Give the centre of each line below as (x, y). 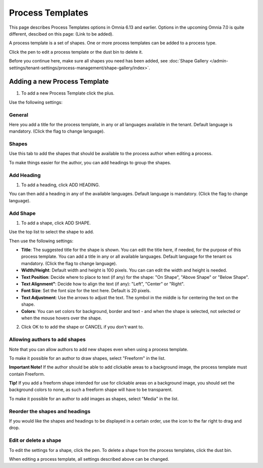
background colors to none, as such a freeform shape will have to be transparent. (91, 390)
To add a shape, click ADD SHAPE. (56, 223)
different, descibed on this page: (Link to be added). (61, 34)
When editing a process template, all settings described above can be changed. (89, 459)
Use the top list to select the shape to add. (52, 232)
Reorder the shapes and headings (50, 411)
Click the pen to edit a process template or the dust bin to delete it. (76, 52)
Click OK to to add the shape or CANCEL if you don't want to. (83, 327)
